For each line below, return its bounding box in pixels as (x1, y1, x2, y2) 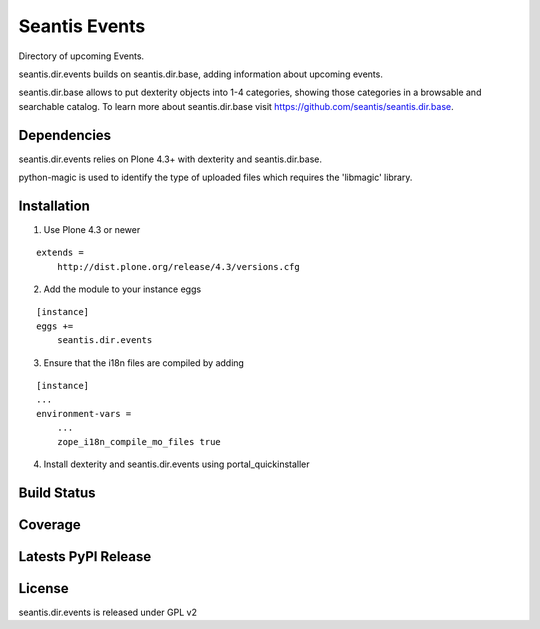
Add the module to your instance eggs (43, 283, 202, 295)
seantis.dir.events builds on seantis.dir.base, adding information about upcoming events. (18, 68, 384, 80)
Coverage (18, 516, 81, 533)
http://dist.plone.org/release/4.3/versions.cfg (56, 261, 300, 272)
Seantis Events (18, 15, 146, 37)
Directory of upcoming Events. (18, 50, 145, 62)
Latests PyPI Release (18, 548, 152, 565)
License (18, 580, 69, 597)
